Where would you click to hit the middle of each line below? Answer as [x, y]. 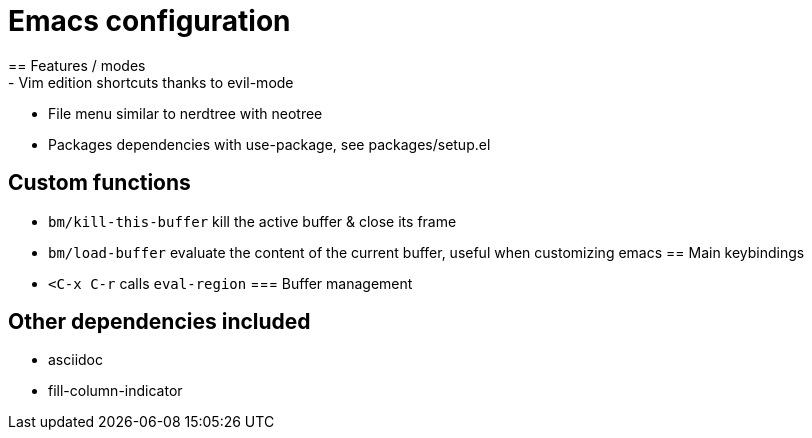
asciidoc [75, 360]
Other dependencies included [159, 322]
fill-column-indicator [115, 391]
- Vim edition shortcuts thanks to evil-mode [151, 82]
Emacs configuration [149, 21]
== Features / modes [77, 65]
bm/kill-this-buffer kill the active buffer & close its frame [252, 221]
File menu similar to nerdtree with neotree [185, 113]
